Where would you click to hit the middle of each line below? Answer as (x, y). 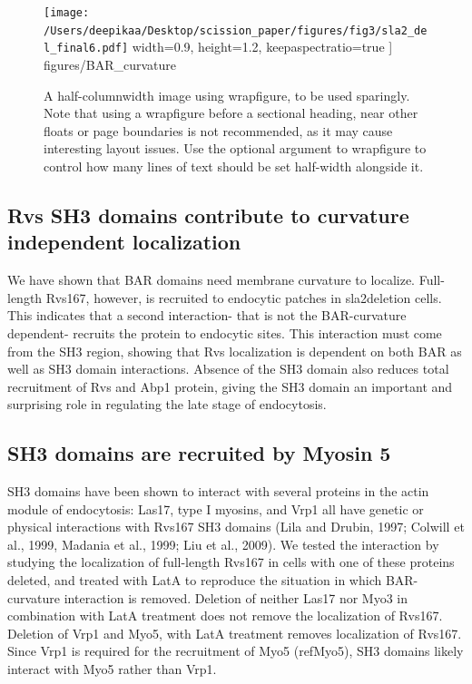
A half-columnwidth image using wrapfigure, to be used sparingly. (227, 95)
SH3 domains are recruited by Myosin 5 (199, 453)
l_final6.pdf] (86, 49)
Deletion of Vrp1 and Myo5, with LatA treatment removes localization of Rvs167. (235, 633)
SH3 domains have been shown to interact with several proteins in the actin (218, 491)
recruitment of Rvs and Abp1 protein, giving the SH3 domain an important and (230, 386)
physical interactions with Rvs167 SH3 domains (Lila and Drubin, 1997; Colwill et (236, 527)
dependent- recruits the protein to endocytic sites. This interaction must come (225, 332)
